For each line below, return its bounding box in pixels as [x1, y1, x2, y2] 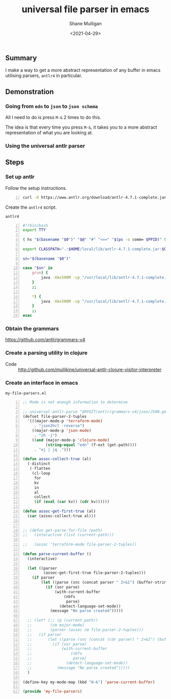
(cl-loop [32, 471, 50, 476]
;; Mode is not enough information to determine [22, 400, 128, 405]
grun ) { [32, 270, 48, 276]
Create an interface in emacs [5, 379, 78, 386]
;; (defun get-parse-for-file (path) [22, 528, 103, 533]
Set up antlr [5, 173, 35, 181]
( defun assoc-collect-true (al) [22, 457, 92, 462]
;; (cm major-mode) [27, 622, 85, 628]
